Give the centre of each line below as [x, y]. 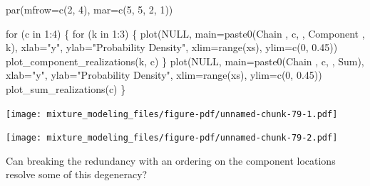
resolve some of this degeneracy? [77, 174]
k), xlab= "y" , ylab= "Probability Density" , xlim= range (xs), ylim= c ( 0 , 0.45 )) [172, 47]
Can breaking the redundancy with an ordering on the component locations [171, 160]
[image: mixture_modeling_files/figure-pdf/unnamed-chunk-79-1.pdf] [172, 114]
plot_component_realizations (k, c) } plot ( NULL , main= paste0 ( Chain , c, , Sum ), [185, 61]
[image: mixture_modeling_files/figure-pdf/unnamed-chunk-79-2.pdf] [172, 138]
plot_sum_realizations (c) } [66, 88]
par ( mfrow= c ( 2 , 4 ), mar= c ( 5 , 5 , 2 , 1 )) [89, 9]
